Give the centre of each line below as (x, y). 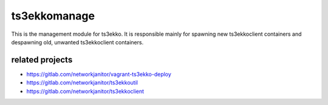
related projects (42, 60)
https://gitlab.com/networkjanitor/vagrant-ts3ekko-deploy (99, 74)
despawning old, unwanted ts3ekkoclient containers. (77, 42)
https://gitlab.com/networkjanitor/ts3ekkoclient (85, 91)
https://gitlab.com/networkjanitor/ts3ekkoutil (82, 83)
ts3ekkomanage (53, 16)
